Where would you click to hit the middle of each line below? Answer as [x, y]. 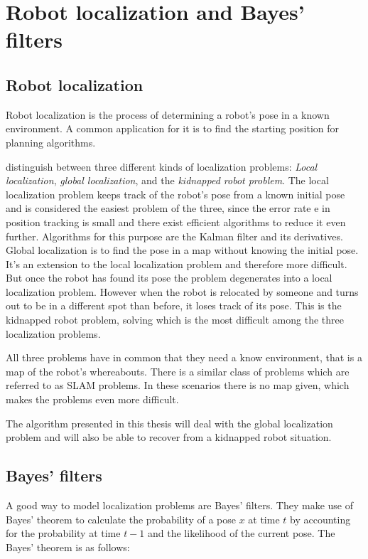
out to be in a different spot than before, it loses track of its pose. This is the [174, 305]
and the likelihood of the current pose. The [242, 533]
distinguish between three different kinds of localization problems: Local [162, 166]
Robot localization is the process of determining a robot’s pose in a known [168, 114]
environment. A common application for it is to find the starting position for [173, 128]
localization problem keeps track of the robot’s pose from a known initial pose [175, 194]
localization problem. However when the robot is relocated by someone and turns [182, 291]
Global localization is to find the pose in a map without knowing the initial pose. [182, 250]
